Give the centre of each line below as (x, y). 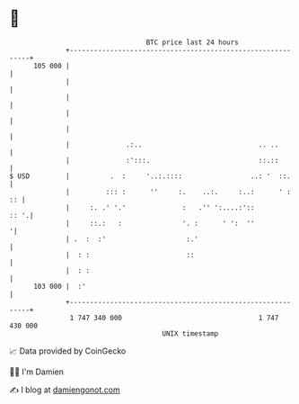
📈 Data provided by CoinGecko (68, 351)
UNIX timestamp (190, 333)
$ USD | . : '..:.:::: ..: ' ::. (150, 176)
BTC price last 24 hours (193, 42)
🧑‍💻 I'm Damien (37, 372)
